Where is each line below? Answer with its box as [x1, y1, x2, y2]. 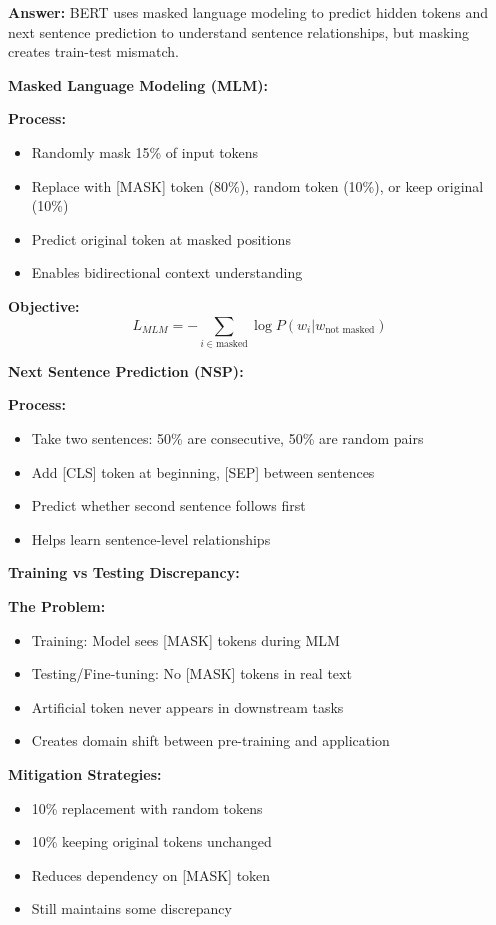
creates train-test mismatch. [8, 41, 179, 62]
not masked [325, 324, 375, 335]
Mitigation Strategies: [8, 763, 162, 784]
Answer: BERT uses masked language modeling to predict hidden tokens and [8, 2, 489, 22]
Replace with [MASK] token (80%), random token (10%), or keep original [31, 175, 484, 196]
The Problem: [8, 596, 106, 617]
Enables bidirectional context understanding [31, 262, 303, 283]
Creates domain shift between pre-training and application [31, 730, 390, 751]
